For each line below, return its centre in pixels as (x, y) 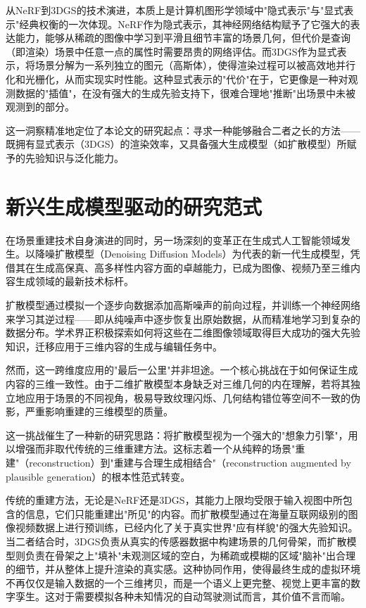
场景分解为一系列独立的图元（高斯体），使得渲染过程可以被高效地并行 (195, 65)
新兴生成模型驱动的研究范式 (134, 206)
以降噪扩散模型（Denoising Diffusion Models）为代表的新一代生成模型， (188, 254)
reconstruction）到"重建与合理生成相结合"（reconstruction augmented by (190, 462)
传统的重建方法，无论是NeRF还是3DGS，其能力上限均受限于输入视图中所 (174, 500)
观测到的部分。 (40, 107)
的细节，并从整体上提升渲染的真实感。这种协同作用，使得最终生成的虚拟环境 (183, 569)
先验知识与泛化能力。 (74, 157)
